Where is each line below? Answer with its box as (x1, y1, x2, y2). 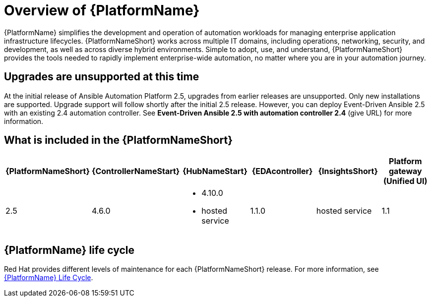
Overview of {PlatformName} (4, 2, 200, 19)
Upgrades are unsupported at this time (4, 70, 199, 83)
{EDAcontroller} (251, 166, 313, 177)
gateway (388, 166, 422, 177)
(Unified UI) (383, 176, 428, 186)
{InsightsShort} (318, 166, 378, 177)
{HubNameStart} (182, 166, 247, 177)
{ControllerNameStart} (91, 166, 180, 177)
